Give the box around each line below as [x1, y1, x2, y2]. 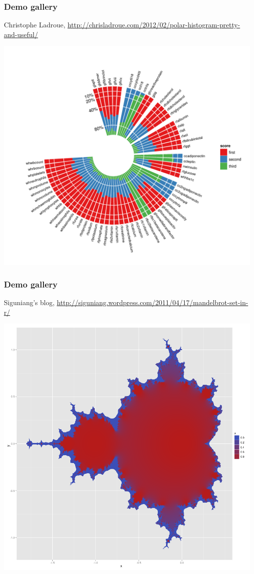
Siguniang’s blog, [4, 297, 55, 308]
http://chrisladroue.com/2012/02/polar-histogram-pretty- [67, 20, 240, 30]
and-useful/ [4, 29, 38, 39]
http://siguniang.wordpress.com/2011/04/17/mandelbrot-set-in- [57, 297, 248, 308]
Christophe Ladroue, [4, 20, 65, 30]
